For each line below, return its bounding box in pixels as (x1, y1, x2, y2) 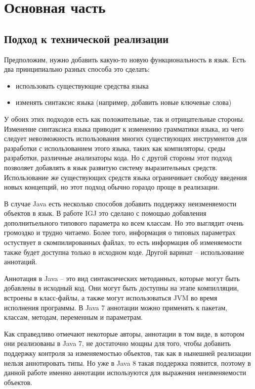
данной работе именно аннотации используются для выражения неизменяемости (4, 367, 246, 378)
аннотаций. (4, 256, 37, 267)
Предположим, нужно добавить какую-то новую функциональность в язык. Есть (4, 54, 246, 64)
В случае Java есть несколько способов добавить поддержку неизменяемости (4, 198, 237, 208)
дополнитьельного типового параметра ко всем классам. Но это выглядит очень (4, 217, 244, 228)
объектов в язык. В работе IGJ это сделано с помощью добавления (4, 208, 207, 218)
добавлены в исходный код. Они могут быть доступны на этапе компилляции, (4, 283, 239, 293)
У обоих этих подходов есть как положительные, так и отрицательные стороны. (4, 113, 245, 124)
